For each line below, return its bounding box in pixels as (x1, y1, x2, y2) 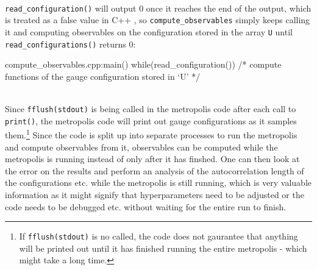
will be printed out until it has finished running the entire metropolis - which (19, 241, 307, 254)
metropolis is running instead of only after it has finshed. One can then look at (5, 152, 300, 165)
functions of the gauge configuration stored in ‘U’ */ (5, 69, 201, 82)
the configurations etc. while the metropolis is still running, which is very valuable (5, 176, 312, 189)
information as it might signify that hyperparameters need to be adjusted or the (5, 188, 304, 201)
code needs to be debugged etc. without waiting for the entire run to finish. (5, 200, 287, 213)
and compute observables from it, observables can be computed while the (5, 140, 278, 153)
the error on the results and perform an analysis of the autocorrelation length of (5, 164, 304, 177)
